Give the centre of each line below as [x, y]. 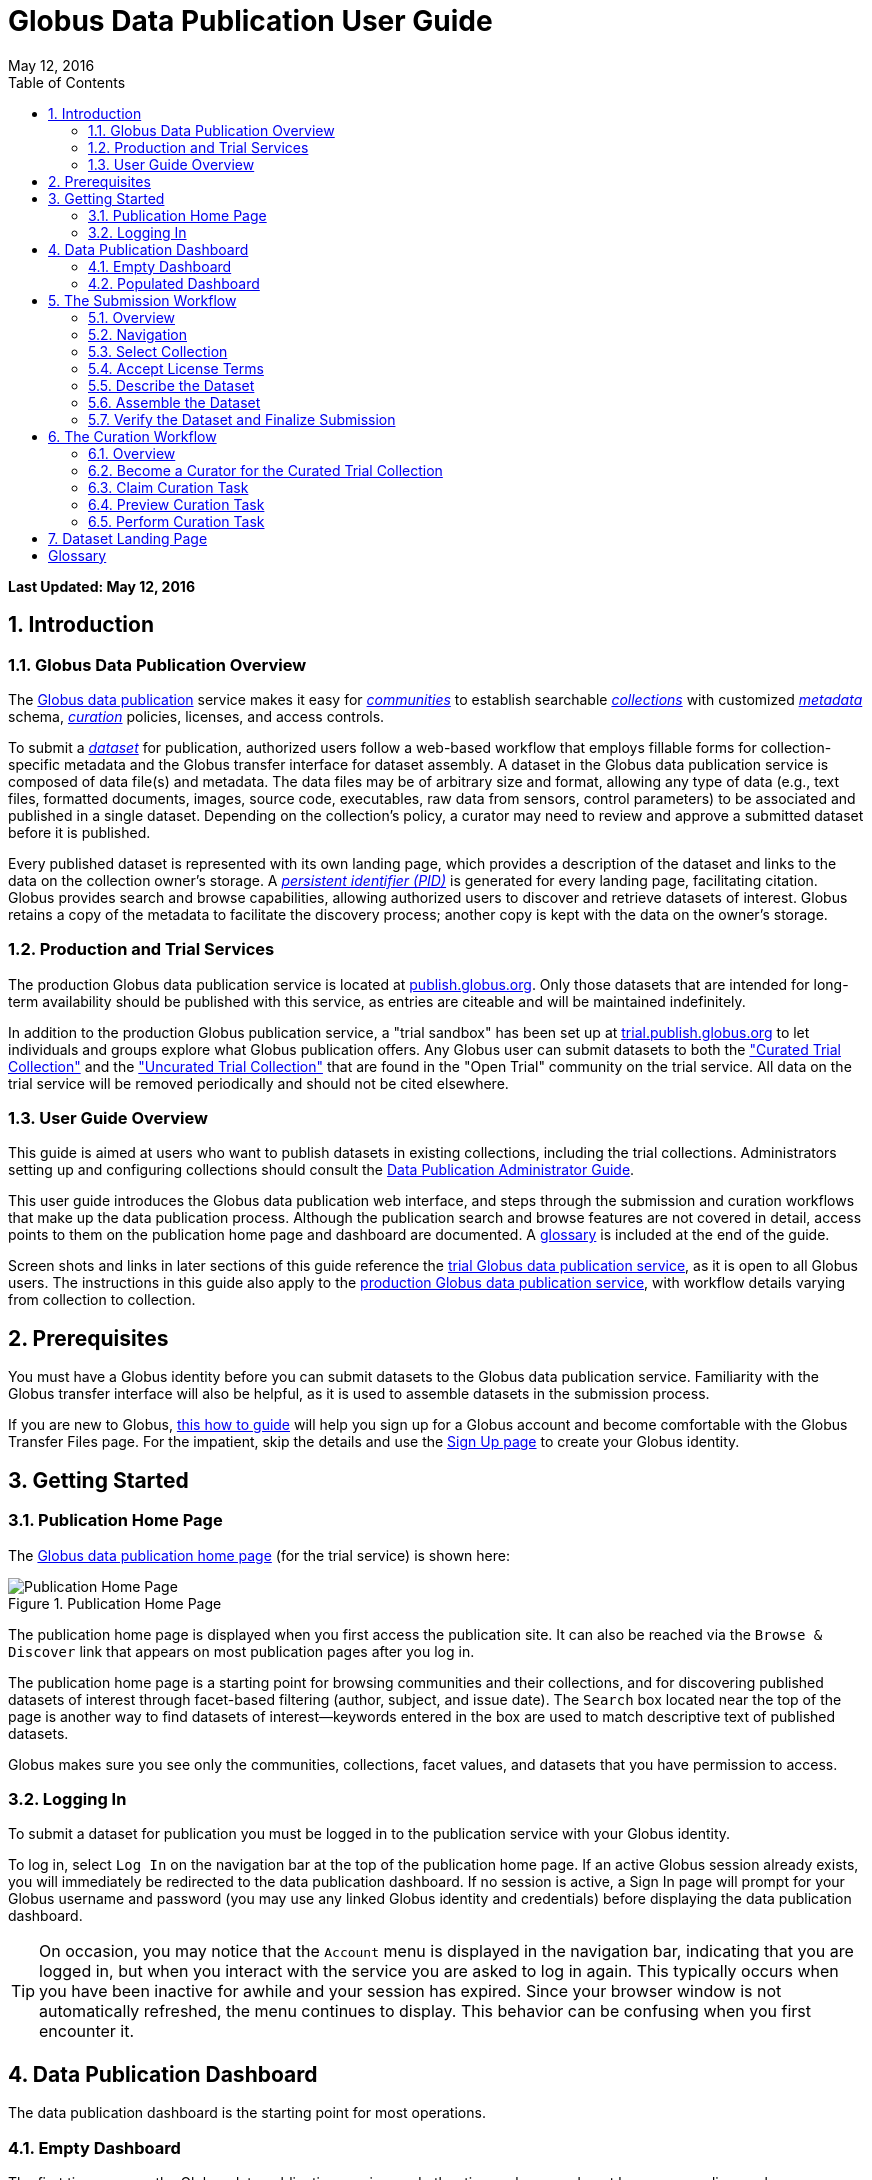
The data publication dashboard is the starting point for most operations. [247, 2113]
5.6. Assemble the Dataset [174, 402]
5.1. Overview [131, 317]
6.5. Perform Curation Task [176, 521]
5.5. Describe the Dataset [171, 385]
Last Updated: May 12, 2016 [101, 586]
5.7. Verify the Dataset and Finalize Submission [242, 419]
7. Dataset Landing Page [128, 538]
